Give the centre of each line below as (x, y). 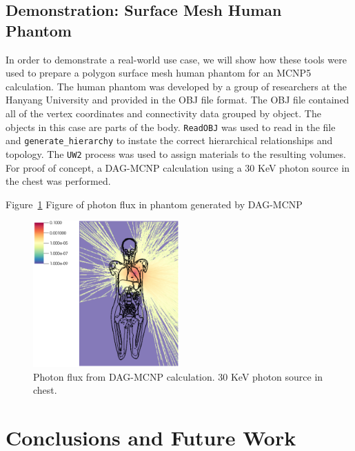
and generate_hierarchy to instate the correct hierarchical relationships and (169, 140)
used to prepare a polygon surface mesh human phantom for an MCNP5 (159, 73)
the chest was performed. (58, 181)
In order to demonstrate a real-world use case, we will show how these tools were (176, 59)
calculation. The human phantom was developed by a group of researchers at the (176, 86)
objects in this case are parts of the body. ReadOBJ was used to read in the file (171, 127)
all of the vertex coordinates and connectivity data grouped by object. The (163, 113)
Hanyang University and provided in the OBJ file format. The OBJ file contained (177, 100)
